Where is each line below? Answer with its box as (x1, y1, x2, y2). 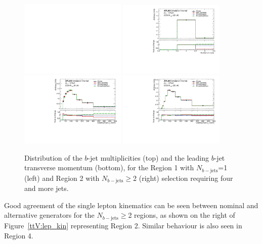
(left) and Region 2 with (24, 172, 100, 183)
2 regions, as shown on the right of (128, 210, 235, 220)
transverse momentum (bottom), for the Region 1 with (24, 162, 194, 173)
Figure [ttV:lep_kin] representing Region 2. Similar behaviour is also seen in (4, 220, 242, 230)
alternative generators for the (4, 210, 95, 220)
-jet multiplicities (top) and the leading (88, 152, 209, 163)
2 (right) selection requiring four (133, 172, 233, 183)
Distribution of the (24, 152, 82, 163)
